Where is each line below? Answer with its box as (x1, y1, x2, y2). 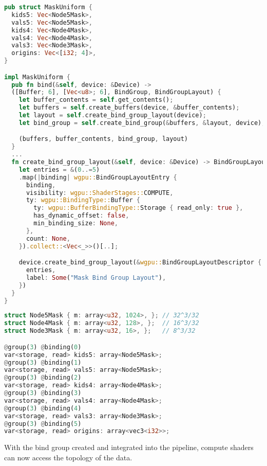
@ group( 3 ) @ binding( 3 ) (4, 389, 82, 397)
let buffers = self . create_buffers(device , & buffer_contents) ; (18, 104, 240, 112)
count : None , (26, 235, 70, 242)
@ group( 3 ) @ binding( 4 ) (4, 404, 82, 412)
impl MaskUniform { (4, 73, 70, 81)
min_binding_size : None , (33, 220, 118, 227)
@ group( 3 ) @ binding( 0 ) (4, 343, 82, 351)
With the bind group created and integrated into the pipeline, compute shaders (4, 442, 254, 453)
